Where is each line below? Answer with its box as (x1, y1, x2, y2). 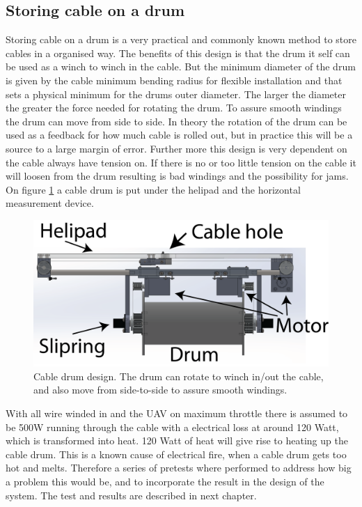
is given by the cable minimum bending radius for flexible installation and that (6, 72, 343, 87)
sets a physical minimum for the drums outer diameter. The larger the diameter (6, 86, 346, 101)
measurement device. (6, 196, 94, 210)
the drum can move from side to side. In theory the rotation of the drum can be (6, 114, 347, 128)
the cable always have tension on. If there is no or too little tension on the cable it (6, 155, 356, 169)
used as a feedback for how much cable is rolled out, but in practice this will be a (6, 127, 353, 142)
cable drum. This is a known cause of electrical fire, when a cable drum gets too (6, 446, 347, 461)
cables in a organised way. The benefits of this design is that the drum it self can (6, 45, 350, 60)
